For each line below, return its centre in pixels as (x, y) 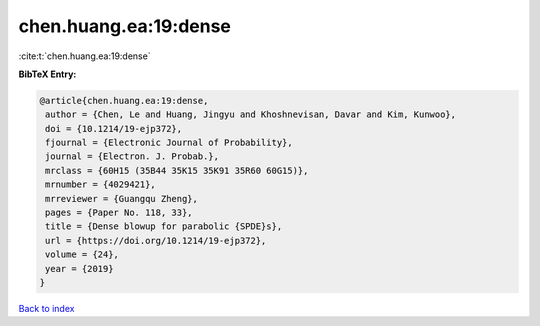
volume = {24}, (82, 254)
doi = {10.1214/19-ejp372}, (114, 128)
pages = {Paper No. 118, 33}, (119, 213)
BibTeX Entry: (47, 74)
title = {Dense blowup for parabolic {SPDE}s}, (164, 226)
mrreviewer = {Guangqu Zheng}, (122, 198)
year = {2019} (79, 268)
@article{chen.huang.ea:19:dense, (124, 100)
